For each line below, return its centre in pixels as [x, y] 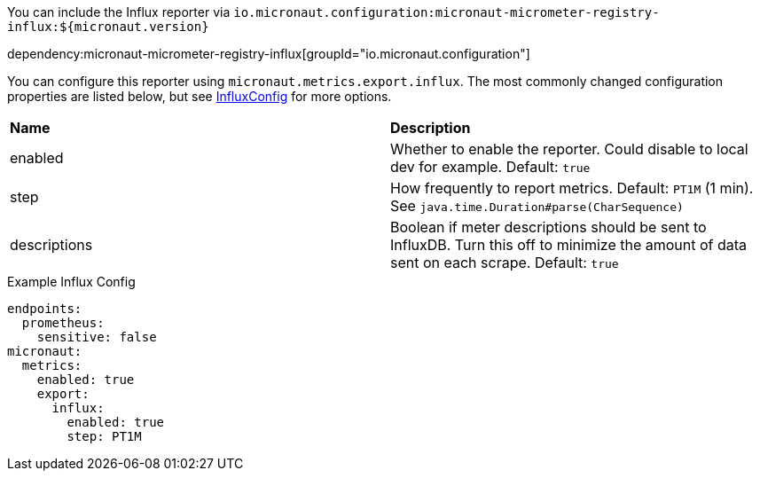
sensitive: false [97, 337]
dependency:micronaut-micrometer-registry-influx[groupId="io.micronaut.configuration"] [269, 54]
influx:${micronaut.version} [108, 27]
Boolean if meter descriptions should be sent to [548, 227]
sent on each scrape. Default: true [505, 263]
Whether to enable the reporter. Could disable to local [569, 149]
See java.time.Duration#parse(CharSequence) [537, 206]
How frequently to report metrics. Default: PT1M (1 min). [572, 188]
